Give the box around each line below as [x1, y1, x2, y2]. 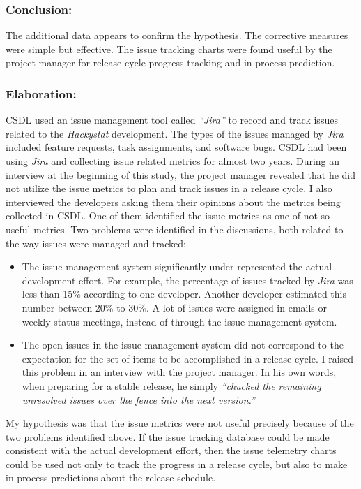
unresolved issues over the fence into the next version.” [22, 392, 255, 407]
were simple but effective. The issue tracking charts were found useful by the [6, 41, 332, 56]
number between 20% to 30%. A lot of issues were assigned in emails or [22, 300, 328, 314]
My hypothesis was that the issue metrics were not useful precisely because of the [6, 416, 354, 430]
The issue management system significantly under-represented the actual [22, 259, 332, 274]
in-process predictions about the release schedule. [6, 470, 216, 485]
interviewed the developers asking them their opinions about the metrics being [6, 194, 341, 209]
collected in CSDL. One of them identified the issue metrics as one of [6, 208, 301, 223]
